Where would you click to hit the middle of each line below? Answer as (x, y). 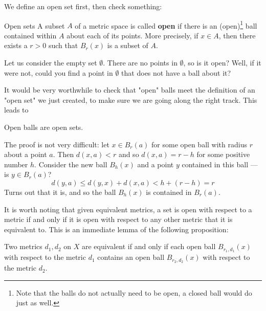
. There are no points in (140, 63)
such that (63, 45)
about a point (26, 154)
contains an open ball (131, 257)
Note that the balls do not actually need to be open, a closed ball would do (134, 292)
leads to (16, 110)
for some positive (223, 154)
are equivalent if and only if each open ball (149, 246)
